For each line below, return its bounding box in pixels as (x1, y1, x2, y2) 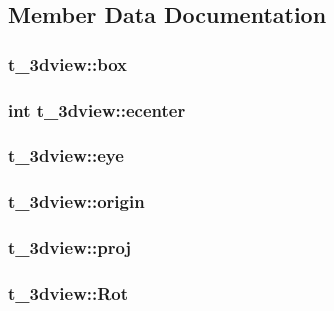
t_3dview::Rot (8, 280, 129, 305)
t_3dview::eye (8, 143, 124, 168)
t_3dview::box (8, 51, 127, 76)
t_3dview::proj (8, 235, 132, 260)
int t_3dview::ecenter (8, 97, 186, 122)
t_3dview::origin (8, 189, 145, 214)
